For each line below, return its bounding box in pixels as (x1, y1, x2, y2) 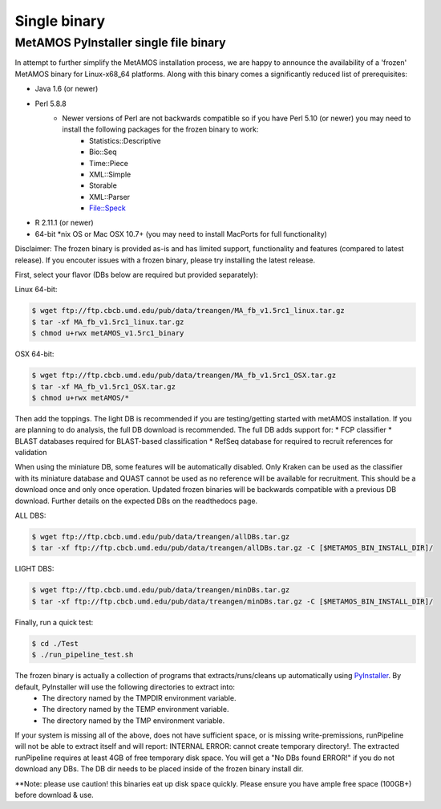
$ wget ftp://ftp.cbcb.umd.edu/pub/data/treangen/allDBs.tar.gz (31, 532, 290, 542)
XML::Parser (89, 192, 131, 201)
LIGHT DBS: (14, 564, 55, 574)
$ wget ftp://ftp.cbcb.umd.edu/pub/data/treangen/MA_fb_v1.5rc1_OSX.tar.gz (31, 371, 337, 380)
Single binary (14, 12, 106, 30)
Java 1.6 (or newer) (34, 84, 99, 94)
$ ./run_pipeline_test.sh (31, 650, 134, 660)
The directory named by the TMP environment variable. (42, 715, 225, 726)
